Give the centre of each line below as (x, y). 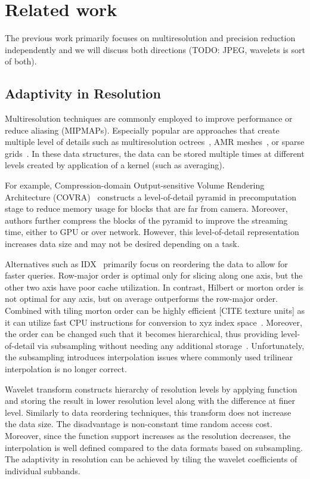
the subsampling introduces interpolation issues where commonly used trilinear (149, 357)
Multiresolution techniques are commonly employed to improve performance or (149, 118)
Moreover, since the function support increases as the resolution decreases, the (148, 435)
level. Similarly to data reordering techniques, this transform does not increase (148, 412)
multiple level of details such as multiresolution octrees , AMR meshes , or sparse (155, 142)
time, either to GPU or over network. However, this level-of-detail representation (152, 232)
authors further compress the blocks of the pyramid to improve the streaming (146, 220)
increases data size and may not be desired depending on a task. (122, 244)
